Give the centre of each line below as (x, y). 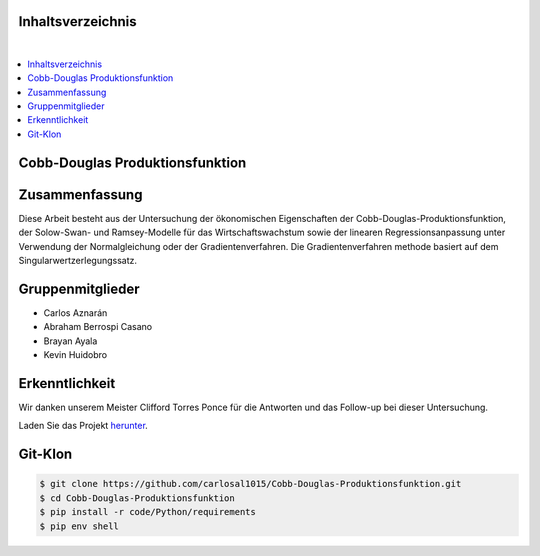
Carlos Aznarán (75, 312)
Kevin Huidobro (75, 355)
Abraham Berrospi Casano (98, 327)
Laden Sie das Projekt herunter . (83, 426)
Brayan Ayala (70, 341)
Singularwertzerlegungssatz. (78, 260)
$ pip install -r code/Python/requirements (148, 512)
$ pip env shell (79, 526)
